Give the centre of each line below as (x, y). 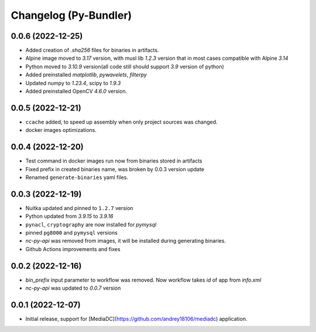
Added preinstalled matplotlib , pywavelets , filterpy (86, 75)
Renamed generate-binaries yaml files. (77, 177)
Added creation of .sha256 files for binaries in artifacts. (92, 50)
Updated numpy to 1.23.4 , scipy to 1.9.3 (73, 83)
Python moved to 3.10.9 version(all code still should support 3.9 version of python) (125, 66)
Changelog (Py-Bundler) (71, 15)
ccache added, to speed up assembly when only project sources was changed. (121, 122)
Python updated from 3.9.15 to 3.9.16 (69, 216)
